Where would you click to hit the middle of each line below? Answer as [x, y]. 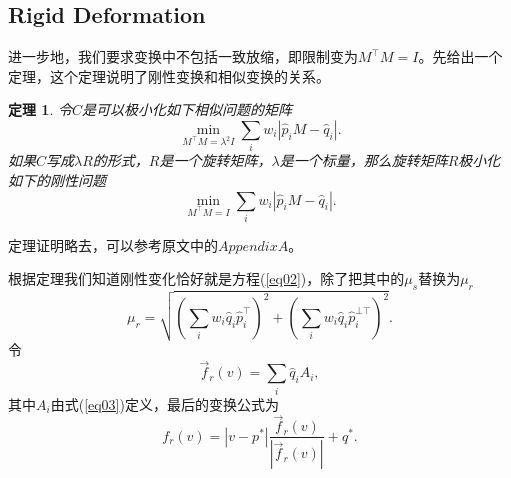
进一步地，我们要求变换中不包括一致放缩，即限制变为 [183, 56]
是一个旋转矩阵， [215, 160]
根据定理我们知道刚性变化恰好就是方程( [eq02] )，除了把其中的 [206, 278]
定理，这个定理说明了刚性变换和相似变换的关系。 [169, 75]
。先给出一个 [460, 56]
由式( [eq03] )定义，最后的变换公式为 [164, 403]
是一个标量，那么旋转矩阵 [363, 160]
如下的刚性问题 [57, 179]
